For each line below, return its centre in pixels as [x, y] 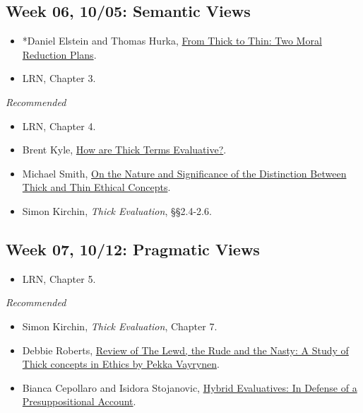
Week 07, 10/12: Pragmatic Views [133, 249]
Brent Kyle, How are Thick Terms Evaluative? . [124, 150]
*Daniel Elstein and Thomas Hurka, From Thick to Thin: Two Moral [172, 41]
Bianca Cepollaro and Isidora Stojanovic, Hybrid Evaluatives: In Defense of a [190, 387]
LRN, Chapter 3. [59, 78]
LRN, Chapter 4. [59, 126]
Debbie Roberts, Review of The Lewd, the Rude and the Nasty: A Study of [185, 350]
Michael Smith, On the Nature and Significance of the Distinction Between [184, 173]
